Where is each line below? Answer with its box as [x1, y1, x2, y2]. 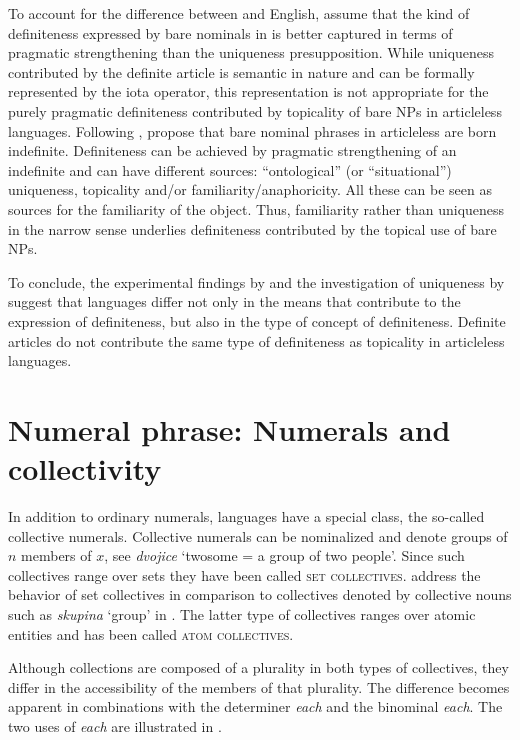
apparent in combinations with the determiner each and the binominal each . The [8, 696, 503, 717]
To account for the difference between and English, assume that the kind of [8, 3, 470, 23]
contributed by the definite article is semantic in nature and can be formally [8, 61, 475, 82]
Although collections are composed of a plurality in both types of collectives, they [8, 657, 509, 678]
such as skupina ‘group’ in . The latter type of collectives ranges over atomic [8, 603, 476, 624]
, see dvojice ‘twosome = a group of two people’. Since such [104, 545, 465, 566]
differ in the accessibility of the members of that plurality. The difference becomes [8, 676, 510, 697]
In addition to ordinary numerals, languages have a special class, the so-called [8, 506, 485, 526]
